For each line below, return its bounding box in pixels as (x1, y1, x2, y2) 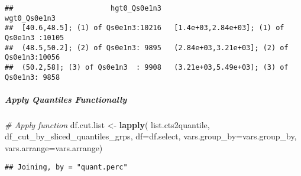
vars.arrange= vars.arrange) (5, 142, 103, 154)
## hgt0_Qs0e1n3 (5, 4, 161, 12)
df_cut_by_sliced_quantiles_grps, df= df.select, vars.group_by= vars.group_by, (5, 130, 297, 142)
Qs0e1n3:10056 (5, 53, 60, 62)
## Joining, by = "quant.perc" (5, 162, 128, 171)
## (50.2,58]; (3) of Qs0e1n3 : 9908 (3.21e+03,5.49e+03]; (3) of (5, 63, 289, 71)
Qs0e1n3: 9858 (5, 73, 60, 82)
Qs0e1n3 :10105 (5, 33, 64, 42)
